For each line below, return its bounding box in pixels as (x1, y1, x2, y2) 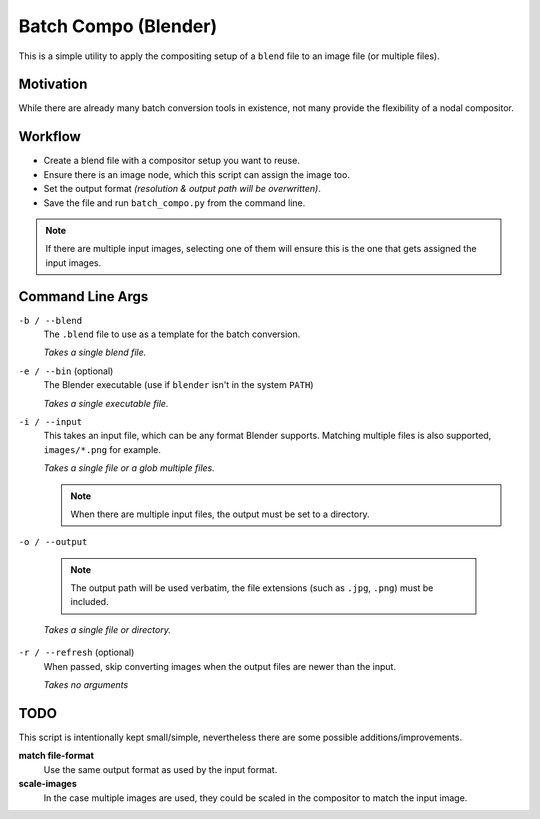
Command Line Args (18, 288, 149, 305)
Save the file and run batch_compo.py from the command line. (43, 196, 306, 209)
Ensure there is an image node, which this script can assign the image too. (43, 168, 350, 180)
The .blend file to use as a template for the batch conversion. (43, 328, 301, 340)
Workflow (18, 128, 82, 145)
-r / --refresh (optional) (18, 646, 135, 659)
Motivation (18, 76, 88, 93)
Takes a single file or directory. (43, 623, 172, 635)
